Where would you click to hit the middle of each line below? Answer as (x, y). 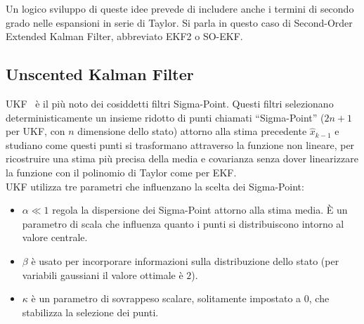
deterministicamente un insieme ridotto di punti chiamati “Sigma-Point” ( (165, 117)
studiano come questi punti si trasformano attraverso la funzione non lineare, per (180, 144)
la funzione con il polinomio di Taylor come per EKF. (121, 172)
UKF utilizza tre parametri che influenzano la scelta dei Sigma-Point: (155, 186)
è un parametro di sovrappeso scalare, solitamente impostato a (166, 298)
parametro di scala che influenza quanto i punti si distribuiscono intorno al (183, 223)
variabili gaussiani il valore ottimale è (103, 274)
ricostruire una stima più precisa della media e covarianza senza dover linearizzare (182, 158)
